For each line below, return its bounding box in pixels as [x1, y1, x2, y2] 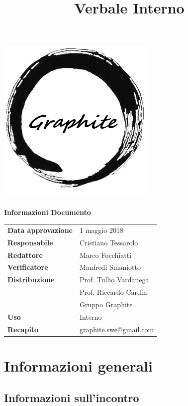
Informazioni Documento [4, 206, 91, 217]
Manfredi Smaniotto [80, 262, 141, 272]
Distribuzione [7, 274, 55, 285]
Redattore [7, 249, 43, 260]
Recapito [7, 324, 39, 334]
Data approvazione [7, 224, 73, 235]
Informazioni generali [4, 355, 153, 376]
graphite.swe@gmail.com [80, 324, 154, 334]
